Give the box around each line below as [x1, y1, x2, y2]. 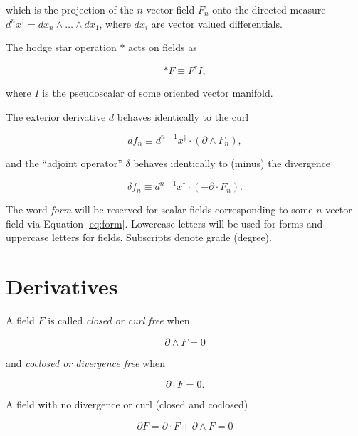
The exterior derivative [6, 109, 106, 124]
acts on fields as [128, 40, 197, 55]
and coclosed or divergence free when [6, 355, 165, 370]
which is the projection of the [6, 2, 134, 16]
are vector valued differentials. [151, 16, 283, 31]
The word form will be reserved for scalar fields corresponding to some [6, 202, 313, 217]
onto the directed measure [212, 2, 326, 16]
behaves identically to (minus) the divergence [133, 155, 331, 170]
